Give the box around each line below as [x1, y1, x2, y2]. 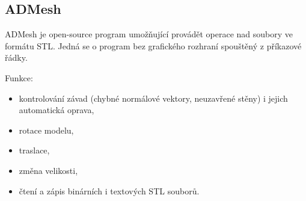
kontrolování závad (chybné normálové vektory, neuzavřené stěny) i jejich [19, 91, 288, 104]
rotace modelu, [19, 123, 74, 136]
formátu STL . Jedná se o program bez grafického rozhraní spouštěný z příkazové [5, 39, 302, 52]
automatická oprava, [19, 104, 94, 116]
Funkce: [5, 71, 33, 84]
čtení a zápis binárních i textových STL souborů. [19, 184, 200, 197]
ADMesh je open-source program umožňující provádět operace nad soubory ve [5, 28, 293, 40]
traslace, [19, 144, 50, 156]
